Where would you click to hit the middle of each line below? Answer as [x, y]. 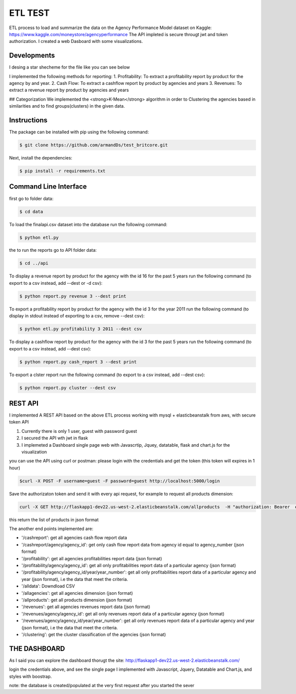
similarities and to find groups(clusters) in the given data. [67, 106]
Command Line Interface [48, 187]
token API [19, 422]
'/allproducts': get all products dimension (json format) [77, 600]
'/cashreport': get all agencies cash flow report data [74, 538]
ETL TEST [29, 13]
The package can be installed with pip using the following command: [79, 132]
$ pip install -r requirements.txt [62, 171]
